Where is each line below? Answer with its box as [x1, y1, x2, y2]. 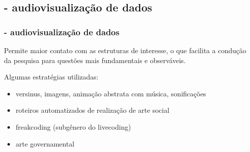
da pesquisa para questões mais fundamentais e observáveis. [4, 55, 186, 65]
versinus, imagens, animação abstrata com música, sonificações [15, 88, 206, 98]
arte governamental [15, 138, 75, 149]
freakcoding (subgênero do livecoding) [15, 121, 131, 132]
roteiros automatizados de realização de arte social [15, 105, 169, 115]
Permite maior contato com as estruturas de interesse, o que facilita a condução [4, 45, 247, 55]
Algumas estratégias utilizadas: [4, 72, 98, 82]
